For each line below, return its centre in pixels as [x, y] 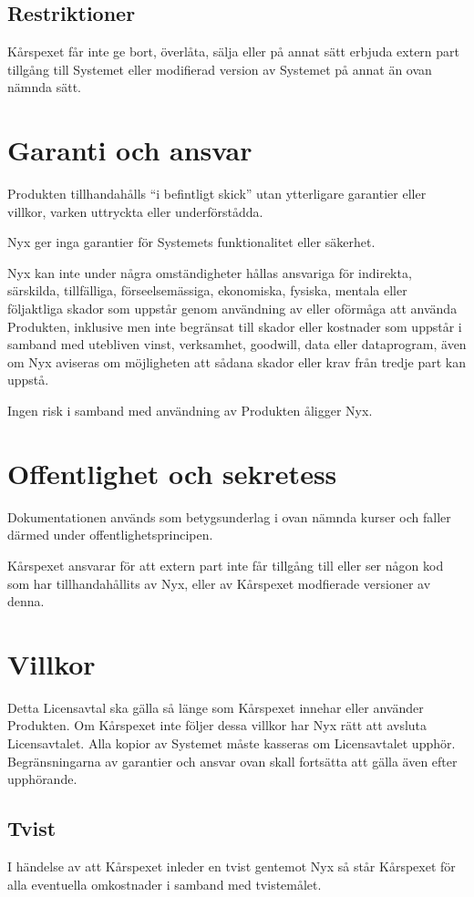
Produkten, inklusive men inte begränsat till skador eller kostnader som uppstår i [235, 326]
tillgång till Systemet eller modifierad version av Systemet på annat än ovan [220, 69]
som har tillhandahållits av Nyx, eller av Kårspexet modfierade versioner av [219, 583]
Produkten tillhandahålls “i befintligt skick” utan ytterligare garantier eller [217, 194]
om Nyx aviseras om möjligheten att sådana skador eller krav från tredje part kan [237, 361]
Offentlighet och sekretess [172, 473]
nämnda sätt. [44, 87]
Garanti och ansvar [130, 150]
